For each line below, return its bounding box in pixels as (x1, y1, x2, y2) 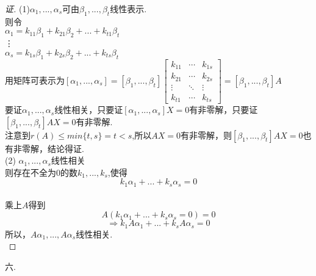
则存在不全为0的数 (5, 165, 77, 178)
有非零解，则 (180, 128, 232, 141)
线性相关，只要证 (54, 103, 123, 116)
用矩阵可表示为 (5, 73, 65, 86)
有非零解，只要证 (189, 103, 258, 116)
